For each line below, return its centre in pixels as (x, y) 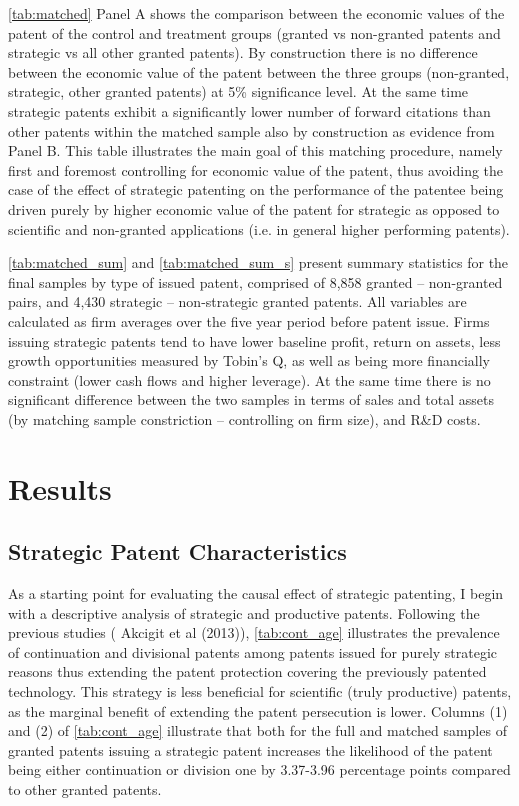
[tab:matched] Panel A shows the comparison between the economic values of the (256, 13)
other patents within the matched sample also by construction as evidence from (251, 130)
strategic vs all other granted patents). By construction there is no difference (243, 52)
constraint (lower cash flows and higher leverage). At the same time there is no (249, 379)
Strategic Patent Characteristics (177, 551)
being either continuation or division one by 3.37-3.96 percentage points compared (259, 769)
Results (60, 487)
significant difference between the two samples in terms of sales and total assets (251, 399)
